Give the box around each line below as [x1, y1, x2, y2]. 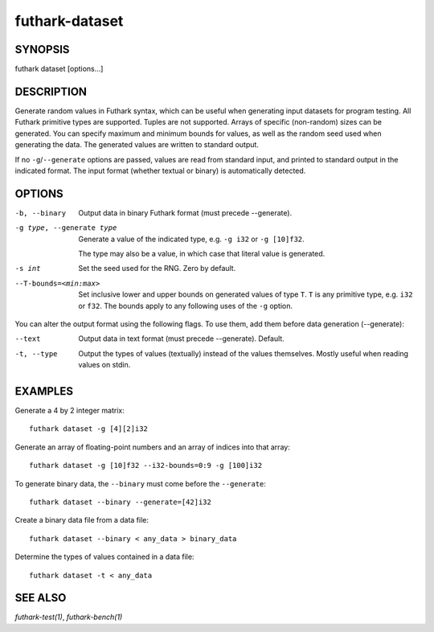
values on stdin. [78, 360, 131, 370]
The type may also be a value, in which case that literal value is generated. [78, 249, 325, 258]
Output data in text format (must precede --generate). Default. [78, 334, 285, 343]
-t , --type [14, 349, 58, 358]
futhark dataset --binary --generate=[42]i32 [29, 497, 212, 507]
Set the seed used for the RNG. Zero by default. [78, 264, 236, 273]
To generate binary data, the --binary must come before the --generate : [14, 478, 267, 488]
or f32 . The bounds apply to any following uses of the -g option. [78, 301, 293, 310]
